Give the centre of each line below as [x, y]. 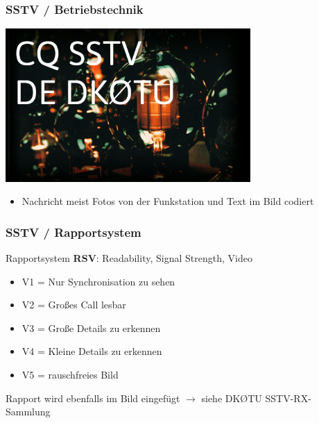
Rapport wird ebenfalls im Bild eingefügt [93, 398]
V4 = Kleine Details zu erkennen [92, 351]
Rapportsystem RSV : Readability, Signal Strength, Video [129, 258]
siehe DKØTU [232, 398]
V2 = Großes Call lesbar [74, 305]
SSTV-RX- [288, 398]
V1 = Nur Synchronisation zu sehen [98, 281]
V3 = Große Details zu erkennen [91, 327]
